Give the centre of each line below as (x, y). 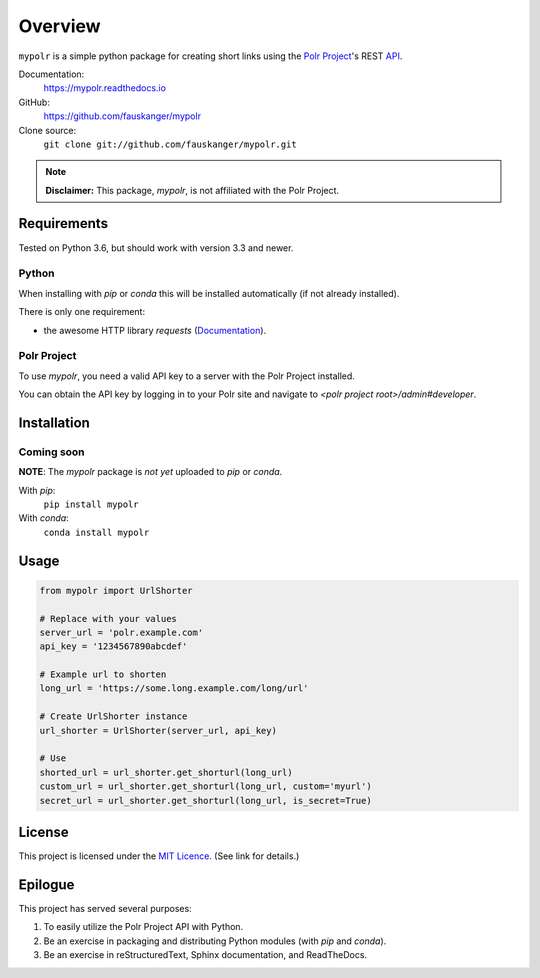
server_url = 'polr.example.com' (121, 632)
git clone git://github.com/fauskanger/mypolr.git (170, 144)
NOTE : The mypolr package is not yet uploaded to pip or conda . (150, 472)
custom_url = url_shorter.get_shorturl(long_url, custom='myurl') (205, 786)
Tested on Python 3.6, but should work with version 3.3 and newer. (156, 247)
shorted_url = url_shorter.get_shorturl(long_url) (166, 772)
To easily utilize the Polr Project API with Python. (143, 927)
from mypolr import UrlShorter (116, 590)
